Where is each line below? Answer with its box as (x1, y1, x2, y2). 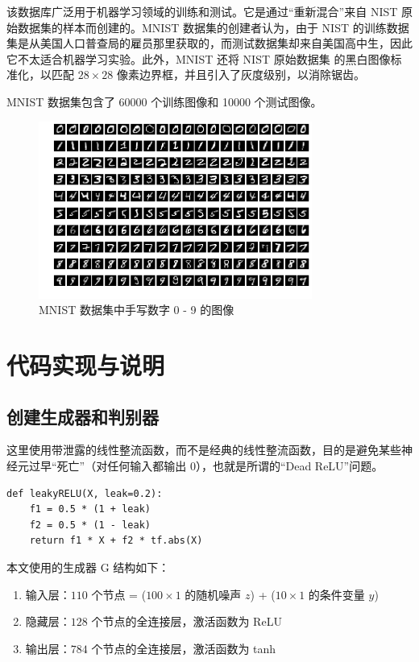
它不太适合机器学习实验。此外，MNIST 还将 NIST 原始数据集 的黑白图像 (6, 50, 391, 67)
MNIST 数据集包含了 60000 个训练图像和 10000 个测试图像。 (6, 93, 322, 110)
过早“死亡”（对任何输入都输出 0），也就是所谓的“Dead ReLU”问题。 (28, 457, 384, 474)
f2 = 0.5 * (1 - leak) (29, 519, 151, 531)
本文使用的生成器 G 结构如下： (6, 559, 170, 576)
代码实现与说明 (6, 349, 165, 382)
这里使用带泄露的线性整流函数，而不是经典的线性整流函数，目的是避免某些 (6, 441, 401, 458)
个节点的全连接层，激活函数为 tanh (91, 639, 276, 656)
